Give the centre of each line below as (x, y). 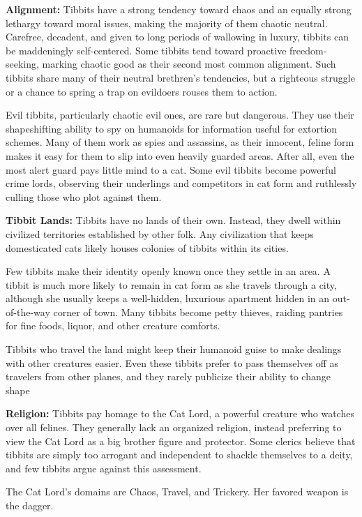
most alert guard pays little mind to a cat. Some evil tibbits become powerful (171, 169)
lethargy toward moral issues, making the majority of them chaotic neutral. (167, 23)
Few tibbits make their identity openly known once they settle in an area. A (168, 271)
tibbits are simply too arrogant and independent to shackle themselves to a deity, (179, 455)
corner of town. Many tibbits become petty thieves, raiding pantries (198, 312)
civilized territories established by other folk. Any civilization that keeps (160, 233)
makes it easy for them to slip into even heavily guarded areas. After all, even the (180, 155)
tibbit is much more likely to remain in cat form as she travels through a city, (171, 284)
